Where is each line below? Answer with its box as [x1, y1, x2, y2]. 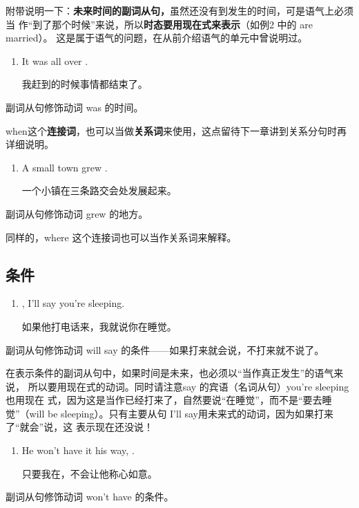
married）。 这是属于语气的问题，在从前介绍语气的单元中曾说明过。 [6, 30, 308, 45]
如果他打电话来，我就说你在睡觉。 [21, 319, 177, 333]
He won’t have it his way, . [21, 443, 135, 458]
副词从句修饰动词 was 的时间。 [6, 100, 144, 114]
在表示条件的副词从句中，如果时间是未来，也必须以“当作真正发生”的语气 [6, 366, 334, 380]
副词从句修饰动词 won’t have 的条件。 [6, 489, 174, 504]
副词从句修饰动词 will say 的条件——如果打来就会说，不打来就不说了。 [6, 342, 324, 357]
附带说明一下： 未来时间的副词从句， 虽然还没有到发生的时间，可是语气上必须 [6, 3, 353, 17]
